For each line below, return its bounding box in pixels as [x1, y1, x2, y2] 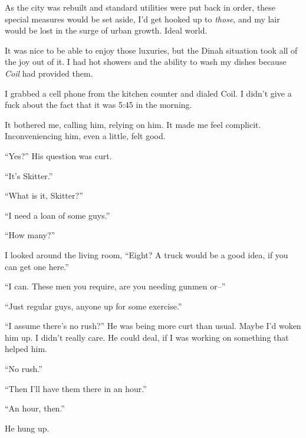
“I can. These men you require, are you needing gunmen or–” [5, 280, 226, 292]
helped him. [5, 343, 47, 355]
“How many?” [5, 229, 55, 241]
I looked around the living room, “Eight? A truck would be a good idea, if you [5, 248, 288, 261]
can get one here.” [5, 260, 69, 272]
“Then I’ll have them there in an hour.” [5, 382, 147, 394]
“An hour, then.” [5, 402, 65, 414]
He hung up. [5, 421, 50, 434]
